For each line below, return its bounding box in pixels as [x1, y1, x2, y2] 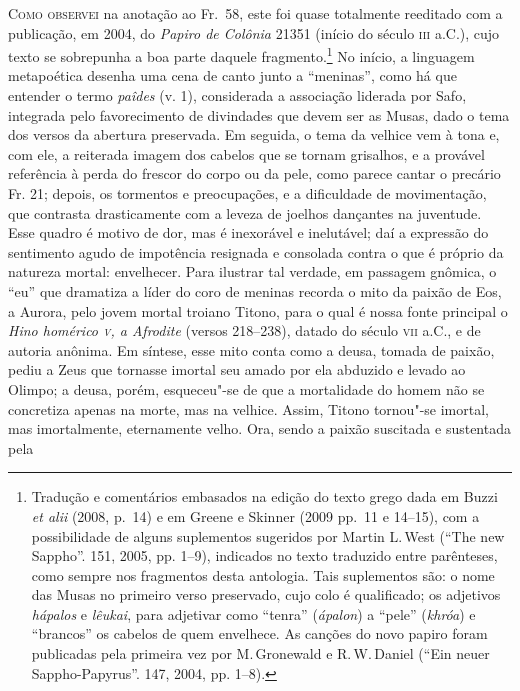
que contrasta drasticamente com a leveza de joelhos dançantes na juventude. [8, 202, 482, 223]
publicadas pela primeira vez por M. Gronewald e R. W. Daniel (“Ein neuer [31, 643, 490, 664]
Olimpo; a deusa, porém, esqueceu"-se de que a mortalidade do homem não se [8, 378, 485, 399]
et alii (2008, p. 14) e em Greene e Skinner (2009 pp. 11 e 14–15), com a [31, 505, 480, 526]
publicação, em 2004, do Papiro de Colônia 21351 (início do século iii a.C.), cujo [8, 22, 500, 43]
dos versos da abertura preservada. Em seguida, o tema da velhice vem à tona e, [8, 124, 500, 145]
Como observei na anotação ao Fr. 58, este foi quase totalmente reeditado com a [8, 3, 503, 23]
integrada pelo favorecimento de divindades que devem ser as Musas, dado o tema [8, 104, 510, 125]
